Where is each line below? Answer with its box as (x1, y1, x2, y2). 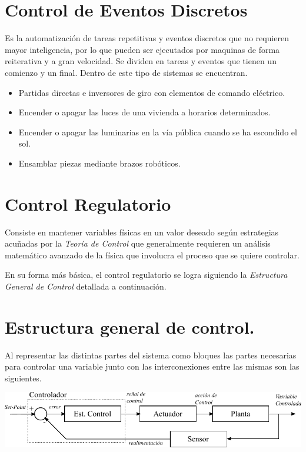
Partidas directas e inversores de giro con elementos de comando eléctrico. (18, 86, 285, 98)
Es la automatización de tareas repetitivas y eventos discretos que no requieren (5, 32, 290, 44)
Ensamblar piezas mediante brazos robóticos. (18, 157, 181, 169)
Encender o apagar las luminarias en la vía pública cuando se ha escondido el (18, 125, 297, 138)
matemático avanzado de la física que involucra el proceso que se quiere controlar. (5, 248, 300, 261)
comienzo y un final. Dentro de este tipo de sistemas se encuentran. (5, 66, 248, 78)
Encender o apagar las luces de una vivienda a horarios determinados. (18, 106, 271, 118)
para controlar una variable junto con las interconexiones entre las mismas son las (5, 360, 300, 373)
